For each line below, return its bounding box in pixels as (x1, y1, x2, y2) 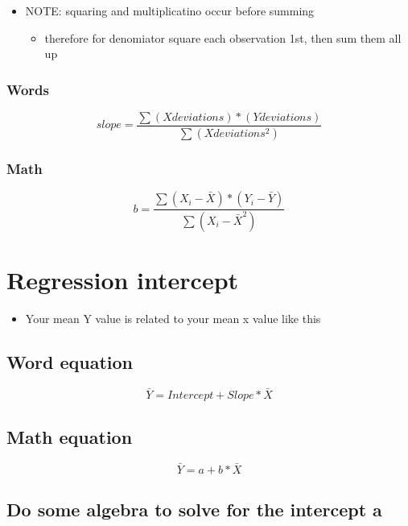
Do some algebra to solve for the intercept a (6, 496, 382, 521)
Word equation (6, 350, 133, 375)
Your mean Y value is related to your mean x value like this (25, 310, 321, 327)
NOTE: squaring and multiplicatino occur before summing (25, 2, 315, 19)
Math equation (6, 424, 133, 449)
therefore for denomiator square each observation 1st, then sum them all (44, 29, 402, 46)
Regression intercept (6, 263, 239, 296)
